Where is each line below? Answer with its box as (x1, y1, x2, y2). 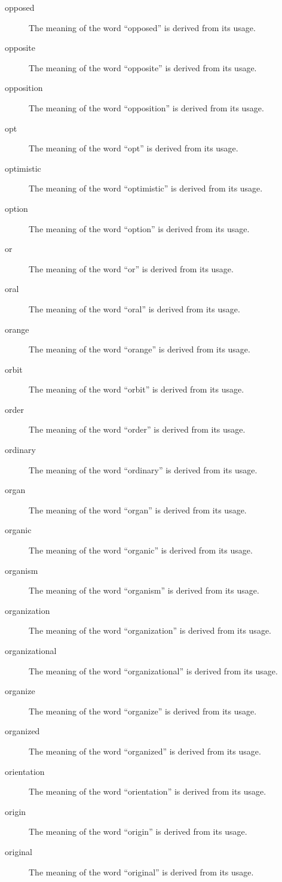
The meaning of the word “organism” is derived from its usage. (29, 584, 259, 597)
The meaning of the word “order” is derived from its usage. (29, 423, 246, 436)
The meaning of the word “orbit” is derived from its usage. (29, 383, 244, 396)
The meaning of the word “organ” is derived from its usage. (29, 503, 247, 516)
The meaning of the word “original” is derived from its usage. (29, 865, 254, 878)
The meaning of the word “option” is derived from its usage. (29, 222, 250, 235)
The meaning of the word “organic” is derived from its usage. (29, 544, 253, 556)
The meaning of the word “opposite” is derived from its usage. (29, 61, 257, 74)
